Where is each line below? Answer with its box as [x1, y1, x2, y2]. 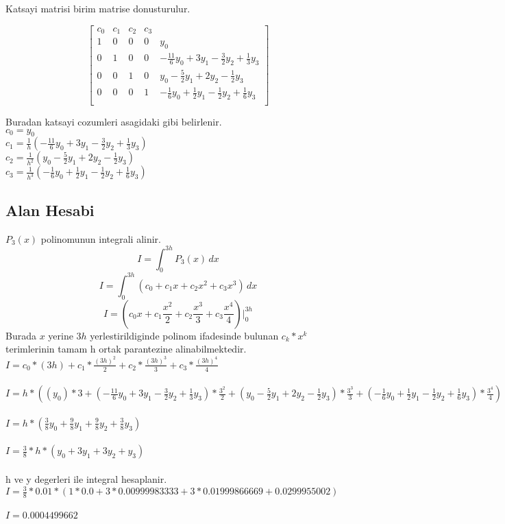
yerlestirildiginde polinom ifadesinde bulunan [90, 328, 279, 342]
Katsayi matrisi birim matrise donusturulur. [5, 1, 190, 15]
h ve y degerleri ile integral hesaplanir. [5, 472, 167, 486]
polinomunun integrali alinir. [40, 231, 161, 246]
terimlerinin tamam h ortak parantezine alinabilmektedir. [5, 342, 247, 356]
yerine [48, 328, 73, 342]
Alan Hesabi [5, 199, 95, 220]
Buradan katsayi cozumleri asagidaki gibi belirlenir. [5, 114, 222, 128]
